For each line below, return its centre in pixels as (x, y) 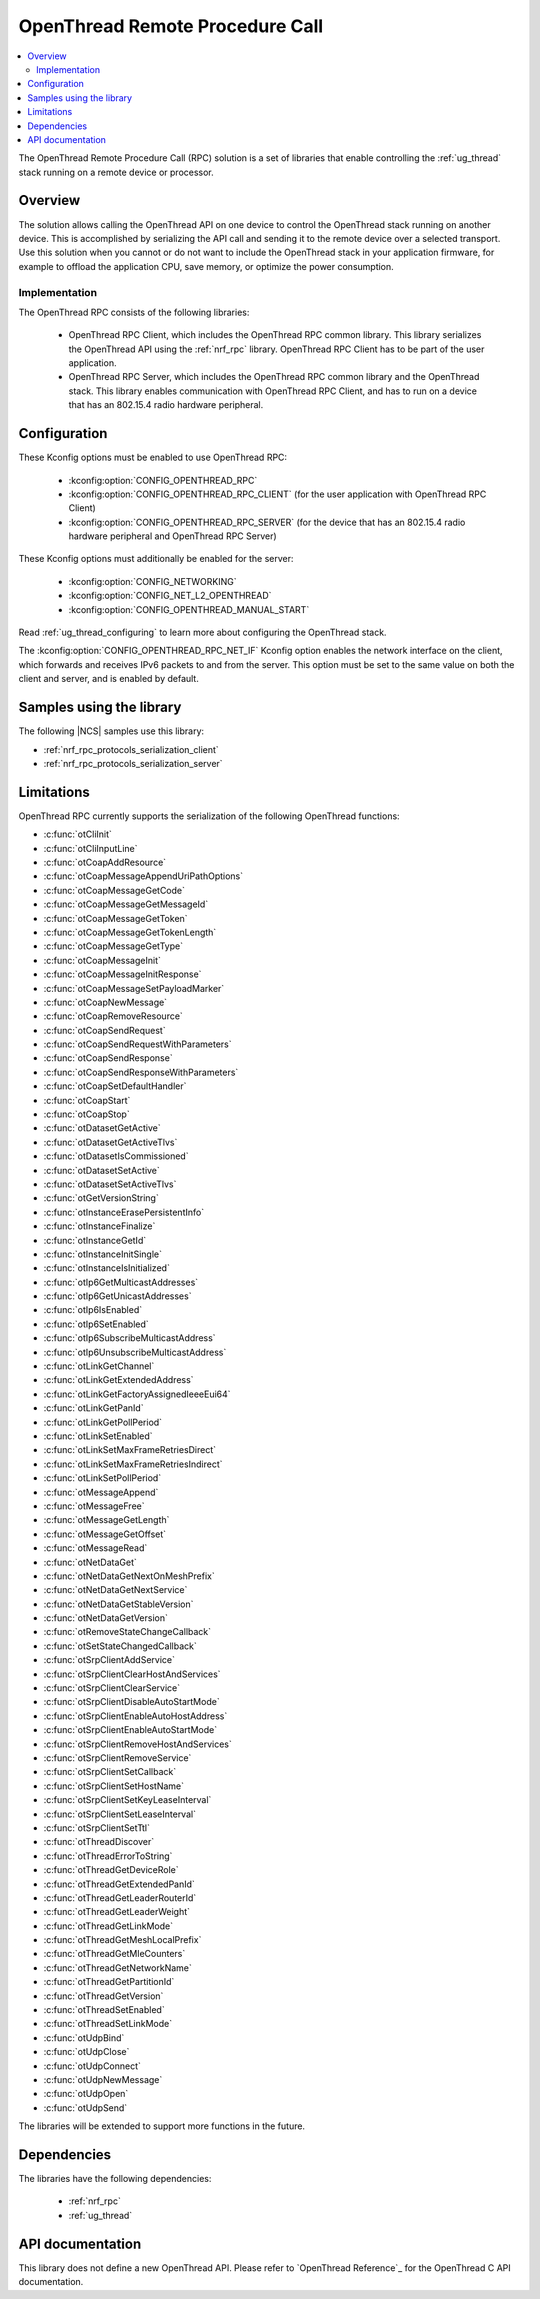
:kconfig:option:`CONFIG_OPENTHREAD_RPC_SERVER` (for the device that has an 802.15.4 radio (267, 522)
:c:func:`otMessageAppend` (101, 1492)
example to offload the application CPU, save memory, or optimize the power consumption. (206, 266)
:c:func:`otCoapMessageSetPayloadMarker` (134, 988)
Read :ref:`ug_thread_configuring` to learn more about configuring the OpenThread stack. (202, 632)
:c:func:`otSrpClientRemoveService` (117, 1757)
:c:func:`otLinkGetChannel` (99, 1366)
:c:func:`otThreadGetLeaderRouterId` (120, 1897)
